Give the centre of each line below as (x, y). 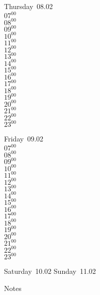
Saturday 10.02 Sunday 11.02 (50, 271)
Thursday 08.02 (28, 6)
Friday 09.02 (24, 139)
